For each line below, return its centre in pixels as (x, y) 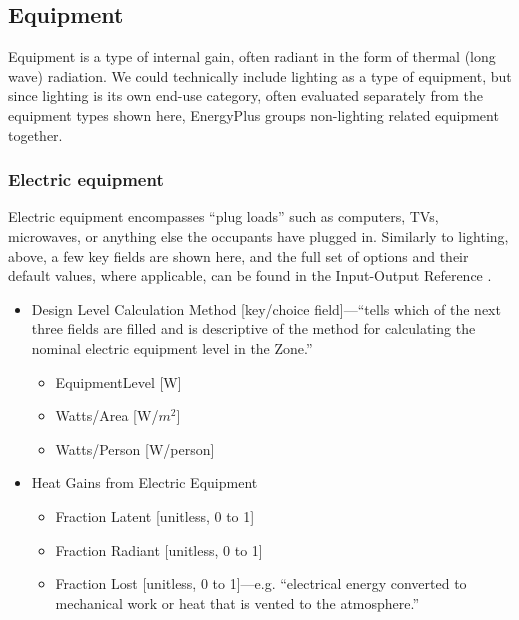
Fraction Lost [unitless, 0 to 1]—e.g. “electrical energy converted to (261, 583)
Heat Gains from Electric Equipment (144, 482)
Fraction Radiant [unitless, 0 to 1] (159, 549)
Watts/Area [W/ (107, 415)
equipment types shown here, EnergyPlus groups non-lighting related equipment (253, 114)
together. (35, 134)
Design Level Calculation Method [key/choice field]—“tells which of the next (266, 308)
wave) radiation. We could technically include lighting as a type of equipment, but (260, 75)
